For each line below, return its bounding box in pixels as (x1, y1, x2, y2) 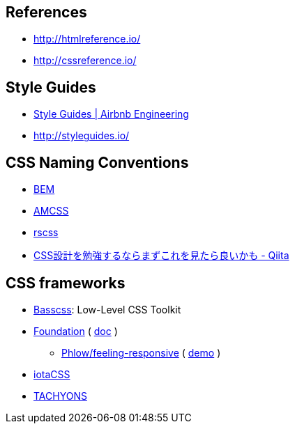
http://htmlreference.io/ (33, 33, 141, 45)
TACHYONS (33, 389, 87, 402)
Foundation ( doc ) (33, 325, 118, 337)
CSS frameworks (6, 274, 126, 292)
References (6, 3, 87, 21)
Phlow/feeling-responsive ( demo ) (61, 346, 221, 359)
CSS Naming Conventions (6, 153, 189, 171)
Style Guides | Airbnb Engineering (33, 108, 189, 120)
